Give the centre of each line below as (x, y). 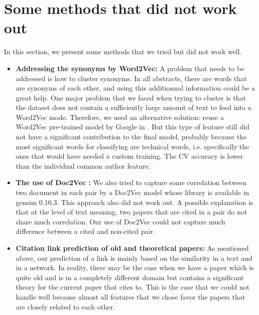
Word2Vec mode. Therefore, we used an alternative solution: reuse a (120, 117)
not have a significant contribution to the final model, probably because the (131, 137)
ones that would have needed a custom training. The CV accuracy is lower (129, 156)
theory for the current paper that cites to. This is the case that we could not (132, 287)
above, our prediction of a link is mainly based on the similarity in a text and (134, 258)
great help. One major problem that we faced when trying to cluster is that (131, 97)
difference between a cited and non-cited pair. (85, 231)
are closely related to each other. (65, 306)
